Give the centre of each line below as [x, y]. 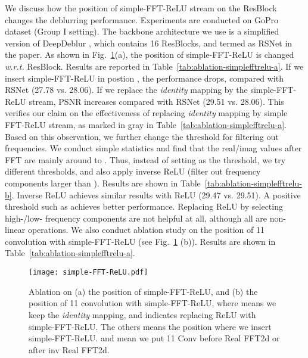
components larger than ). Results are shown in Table [103, 183]
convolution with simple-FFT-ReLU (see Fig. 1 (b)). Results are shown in [140, 241]
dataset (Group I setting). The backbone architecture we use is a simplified [142, 31]
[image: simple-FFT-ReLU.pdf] [88, 273]
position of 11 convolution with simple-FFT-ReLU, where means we [153, 303]
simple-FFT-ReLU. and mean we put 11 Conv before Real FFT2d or [154, 338]
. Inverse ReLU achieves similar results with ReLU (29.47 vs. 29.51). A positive [156, 194]
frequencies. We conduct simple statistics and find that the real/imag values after [153, 148]
